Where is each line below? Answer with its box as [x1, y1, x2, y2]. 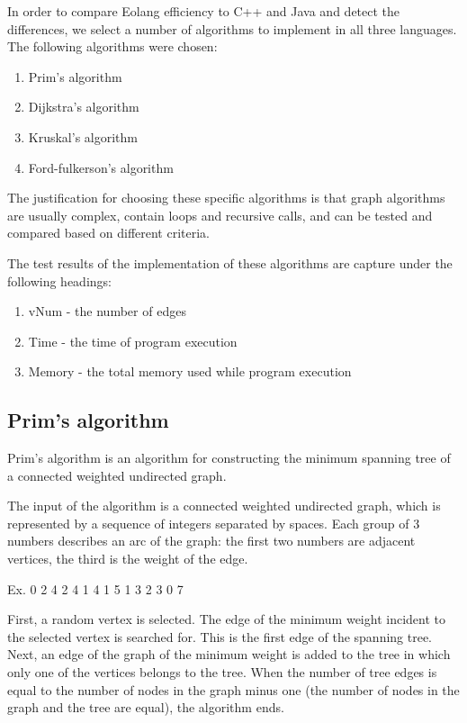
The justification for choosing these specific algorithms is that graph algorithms [7, 188, 445, 207]
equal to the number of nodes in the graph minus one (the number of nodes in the [7, 680, 460, 699]
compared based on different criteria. [7, 223, 211, 242]
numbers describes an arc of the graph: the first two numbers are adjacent [7, 531, 416, 550]
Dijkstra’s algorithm [28, 97, 139, 116]
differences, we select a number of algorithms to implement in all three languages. [7, 19, 457, 38]
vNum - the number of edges [28, 302, 186, 321]
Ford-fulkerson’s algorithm [28, 158, 174, 176]
